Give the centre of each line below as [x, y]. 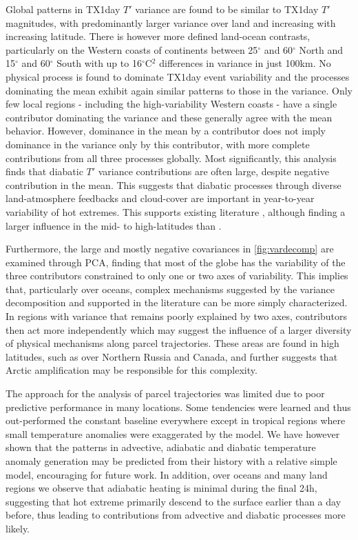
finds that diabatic [44, 171]
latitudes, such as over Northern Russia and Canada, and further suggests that [172, 356]
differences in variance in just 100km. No [245, 63]
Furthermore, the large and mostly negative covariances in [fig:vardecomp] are [170, 249]
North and [321, 49]
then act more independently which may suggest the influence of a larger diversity [179, 329]
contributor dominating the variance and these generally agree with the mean [169, 117]
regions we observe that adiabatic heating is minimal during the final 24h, [161, 488]
